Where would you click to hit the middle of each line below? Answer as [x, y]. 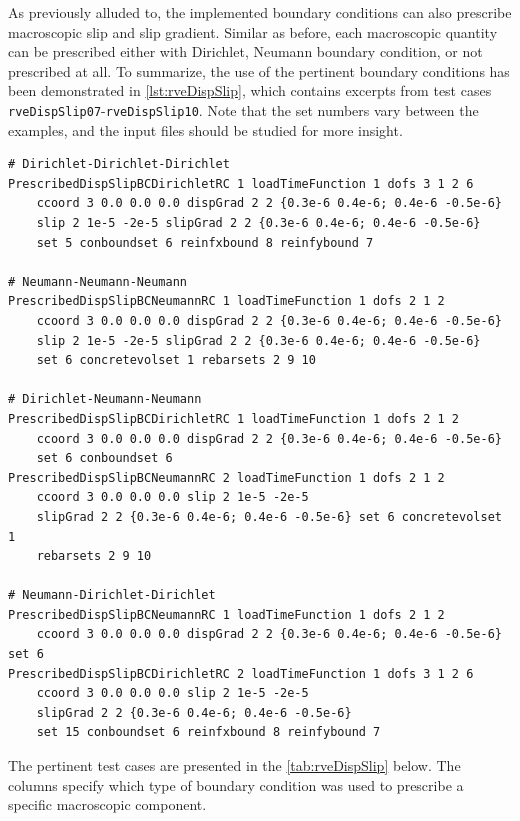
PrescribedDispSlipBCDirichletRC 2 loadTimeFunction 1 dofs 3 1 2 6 [241, 673]
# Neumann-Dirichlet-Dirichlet [112, 595]
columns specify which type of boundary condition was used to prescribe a [236, 784]
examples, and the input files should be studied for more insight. [205, 129]
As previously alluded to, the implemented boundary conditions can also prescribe [260, 12]
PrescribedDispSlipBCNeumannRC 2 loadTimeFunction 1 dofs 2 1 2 [226, 477]
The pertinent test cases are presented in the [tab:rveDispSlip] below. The [234, 765]
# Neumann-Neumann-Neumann [97, 281]
